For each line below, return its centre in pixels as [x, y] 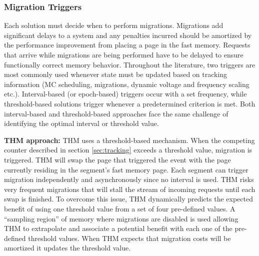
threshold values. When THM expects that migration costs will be [129, 238]
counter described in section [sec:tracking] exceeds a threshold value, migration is [128, 150]
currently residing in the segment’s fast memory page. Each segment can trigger [126, 169]
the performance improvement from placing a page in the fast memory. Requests [127, 45]
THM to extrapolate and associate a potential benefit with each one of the [118, 228]
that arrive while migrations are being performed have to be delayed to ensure [124, 54]
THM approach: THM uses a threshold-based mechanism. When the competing [129, 140]
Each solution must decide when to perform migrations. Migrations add [114, 25]
